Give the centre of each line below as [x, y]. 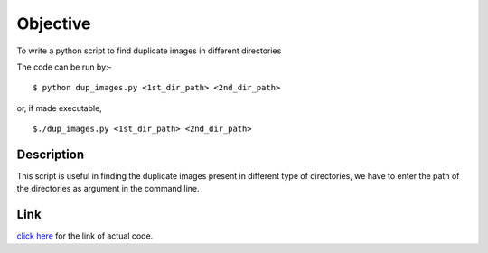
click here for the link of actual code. [85, 236]
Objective [54, 23]
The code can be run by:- [64, 67]
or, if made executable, [60, 108]
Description [51, 154]
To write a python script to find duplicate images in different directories [149, 51]
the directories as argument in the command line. [108, 189]
